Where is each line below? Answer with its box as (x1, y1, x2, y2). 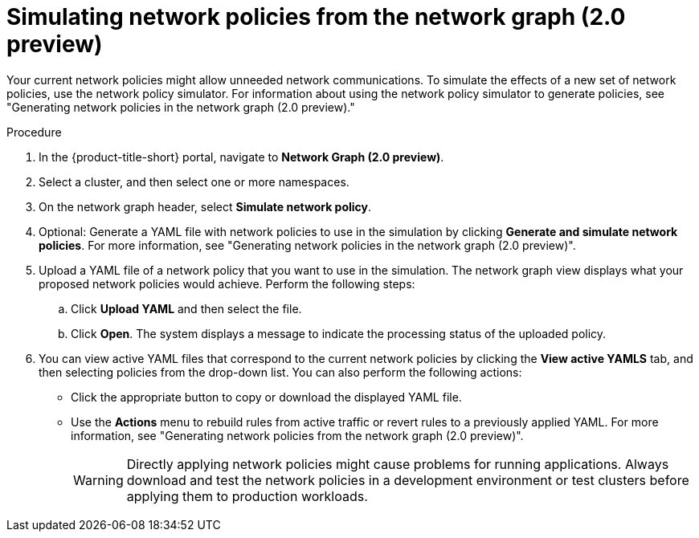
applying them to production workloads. (126, 487, 368, 504)
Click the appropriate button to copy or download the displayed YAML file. (71, 389, 462, 404)
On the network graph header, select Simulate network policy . (39, 199, 372, 214)
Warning (73, 471, 124, 488)
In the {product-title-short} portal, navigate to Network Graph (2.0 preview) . (39, 149, 444, 164)
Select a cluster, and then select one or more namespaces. (39, 174, 349, 189)
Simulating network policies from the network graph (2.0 (6, 3, 626, 31)
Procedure (6, 124, 62, 139)
